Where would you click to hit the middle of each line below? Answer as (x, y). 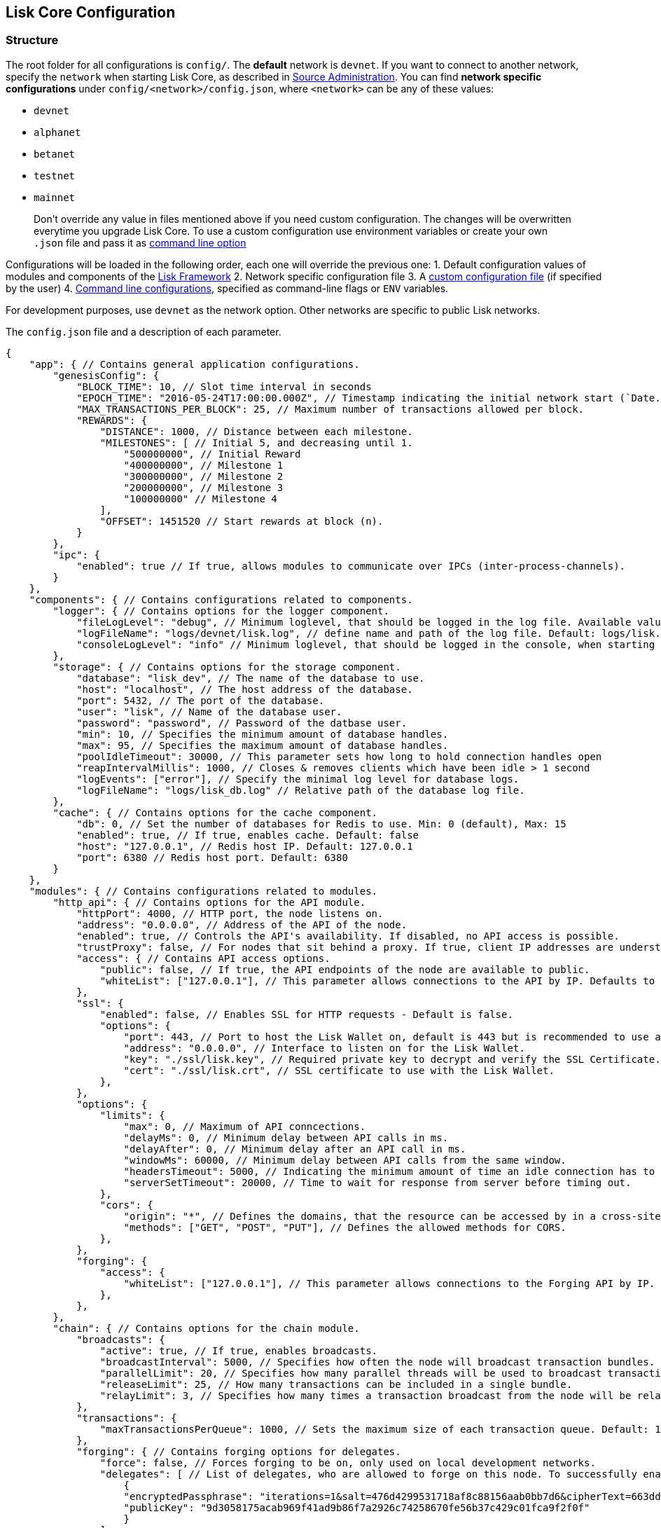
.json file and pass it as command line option (140, 242)
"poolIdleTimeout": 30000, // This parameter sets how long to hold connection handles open (339, 756)
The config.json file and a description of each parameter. (144, 331)
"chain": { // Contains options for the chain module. (206, 1328)
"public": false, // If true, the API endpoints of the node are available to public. (345, 969)
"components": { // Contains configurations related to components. (221, 599)
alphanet (57, 132)
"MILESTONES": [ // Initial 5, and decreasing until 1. (256, 442)
